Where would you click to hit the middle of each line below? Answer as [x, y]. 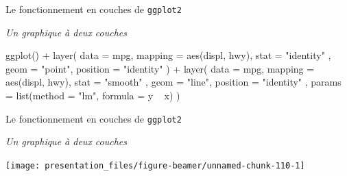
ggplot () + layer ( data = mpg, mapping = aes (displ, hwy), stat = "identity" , [168, 55]
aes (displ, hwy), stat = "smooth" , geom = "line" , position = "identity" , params [173, 82]
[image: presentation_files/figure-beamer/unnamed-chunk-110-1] [155, 165]
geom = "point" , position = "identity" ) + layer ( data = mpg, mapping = [160, 68]
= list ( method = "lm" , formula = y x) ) [93, 96]
